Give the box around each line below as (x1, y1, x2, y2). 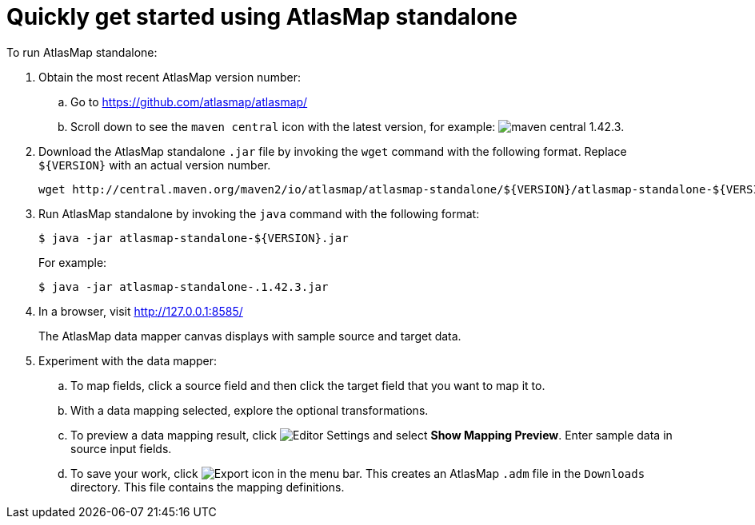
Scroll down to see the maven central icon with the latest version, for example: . (70, 119, 625, 133)
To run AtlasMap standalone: (6, 45, 158, 59)
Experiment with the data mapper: (38, 353, 218, 368)
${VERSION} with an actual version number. (38, 157, 271, 172)
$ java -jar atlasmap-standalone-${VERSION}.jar (38, 231, 349, 245)
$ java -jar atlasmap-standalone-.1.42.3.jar (38, 280, 329, 293)
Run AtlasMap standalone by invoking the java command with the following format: (38, 206, 480, 221)
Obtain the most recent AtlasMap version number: (38, 70, 301, 84)
